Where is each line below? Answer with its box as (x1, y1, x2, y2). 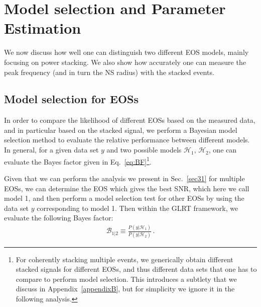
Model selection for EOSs (4, 91, 139, 107)
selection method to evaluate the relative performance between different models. (4, 134, 250, 145)
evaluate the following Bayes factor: (4, 212, 113, 223)
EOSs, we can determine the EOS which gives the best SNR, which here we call (4, 183, 249, 193)
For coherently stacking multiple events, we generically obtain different (16, 254, 233, 264)
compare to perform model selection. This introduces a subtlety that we (16, 273, 237, 284)
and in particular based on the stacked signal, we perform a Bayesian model (4, 124, 237, 135)
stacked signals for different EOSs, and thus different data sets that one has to (16, 264, 257, 274)
